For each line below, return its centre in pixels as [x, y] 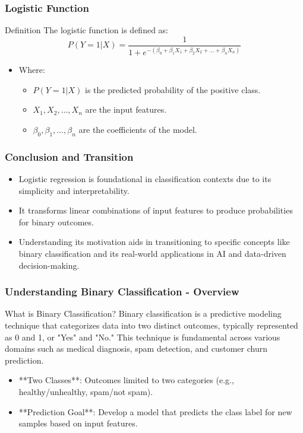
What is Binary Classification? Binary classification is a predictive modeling [143, 313]
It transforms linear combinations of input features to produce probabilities [156, 210]
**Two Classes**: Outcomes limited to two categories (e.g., [126, 380]
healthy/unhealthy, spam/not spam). [86, 391]
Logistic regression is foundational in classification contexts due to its [145, 179]
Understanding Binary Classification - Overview [122, 292]
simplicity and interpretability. [74, 190]
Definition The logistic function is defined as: [87, 30]
